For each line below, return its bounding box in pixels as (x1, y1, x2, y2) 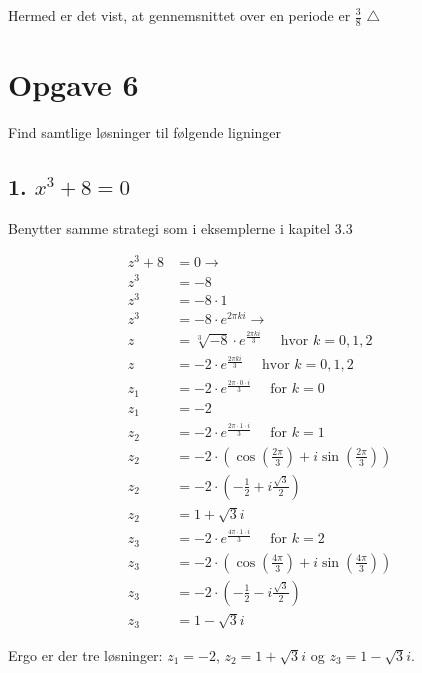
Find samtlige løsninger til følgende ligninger (8, 121, 282, 142)
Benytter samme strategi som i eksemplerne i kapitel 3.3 (8, 217, 353, 238)
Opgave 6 (8, 64, 139, 105)
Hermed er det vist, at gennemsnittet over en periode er (8, 5, 351, 25)
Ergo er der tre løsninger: (8, 644, 163, 665)
